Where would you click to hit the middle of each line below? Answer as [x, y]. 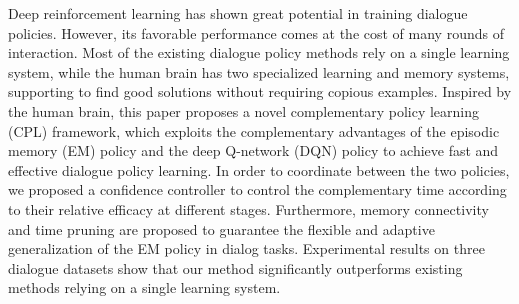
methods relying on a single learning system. [144, 287]
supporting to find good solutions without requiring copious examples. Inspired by [260, 91]
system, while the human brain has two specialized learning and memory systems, [259, 71]
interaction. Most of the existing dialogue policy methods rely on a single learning [259, 52]
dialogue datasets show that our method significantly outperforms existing [235, 267]
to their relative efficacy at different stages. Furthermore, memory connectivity [248, 208]
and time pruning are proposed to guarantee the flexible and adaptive [221, 228]
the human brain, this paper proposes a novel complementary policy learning [244, 110]
